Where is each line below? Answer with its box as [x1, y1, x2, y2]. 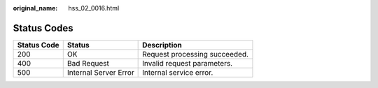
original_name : [13, 4, 58, 12]
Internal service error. [142, 67, 213, 77]
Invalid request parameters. [142, 58, 233, 68]
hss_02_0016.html [68, 4, 120, 12]
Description [142, 40, 182, 50]
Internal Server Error [66, 67, 134, 77]
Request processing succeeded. [142, 49, 248, 59]
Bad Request [66, 58, 110, 68]
